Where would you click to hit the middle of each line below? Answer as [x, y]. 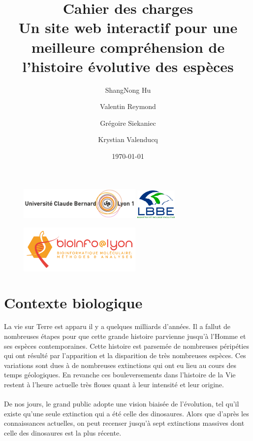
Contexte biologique [73, 302]
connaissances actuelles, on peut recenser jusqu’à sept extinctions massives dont [124, 423]
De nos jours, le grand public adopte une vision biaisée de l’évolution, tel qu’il [122, 404]
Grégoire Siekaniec [128, 123]
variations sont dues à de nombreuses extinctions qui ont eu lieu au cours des [120, 365]
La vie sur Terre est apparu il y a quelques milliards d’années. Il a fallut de [117, 326]
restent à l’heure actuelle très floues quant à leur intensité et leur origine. [114, 384]
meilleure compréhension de [128, 47]
